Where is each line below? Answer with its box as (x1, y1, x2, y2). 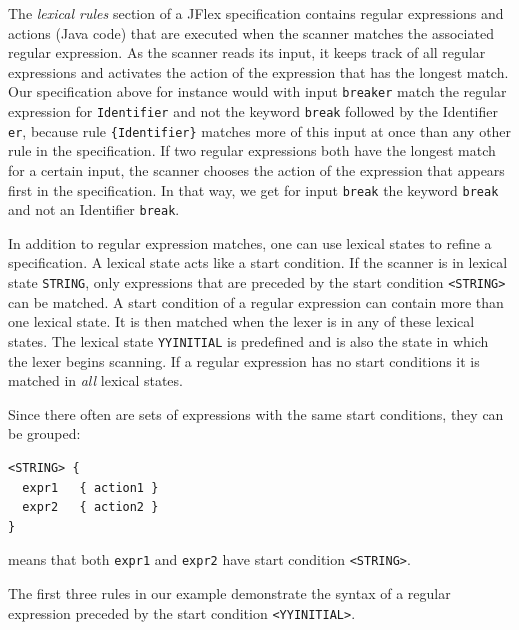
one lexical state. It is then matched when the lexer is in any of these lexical (8, 311, 475, 332)
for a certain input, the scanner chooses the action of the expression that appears (8, 159, 505, 180)
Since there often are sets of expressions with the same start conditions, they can (8, 403, 504, 424)
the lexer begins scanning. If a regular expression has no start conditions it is (8, 350, 480, 371)
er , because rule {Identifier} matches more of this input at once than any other (8, 120, 512, 141)
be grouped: (8, 423, 81, 444)
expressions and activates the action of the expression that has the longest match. (8, 61, 509, 82)
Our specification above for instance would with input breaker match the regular (8, 81, 507, 102)
